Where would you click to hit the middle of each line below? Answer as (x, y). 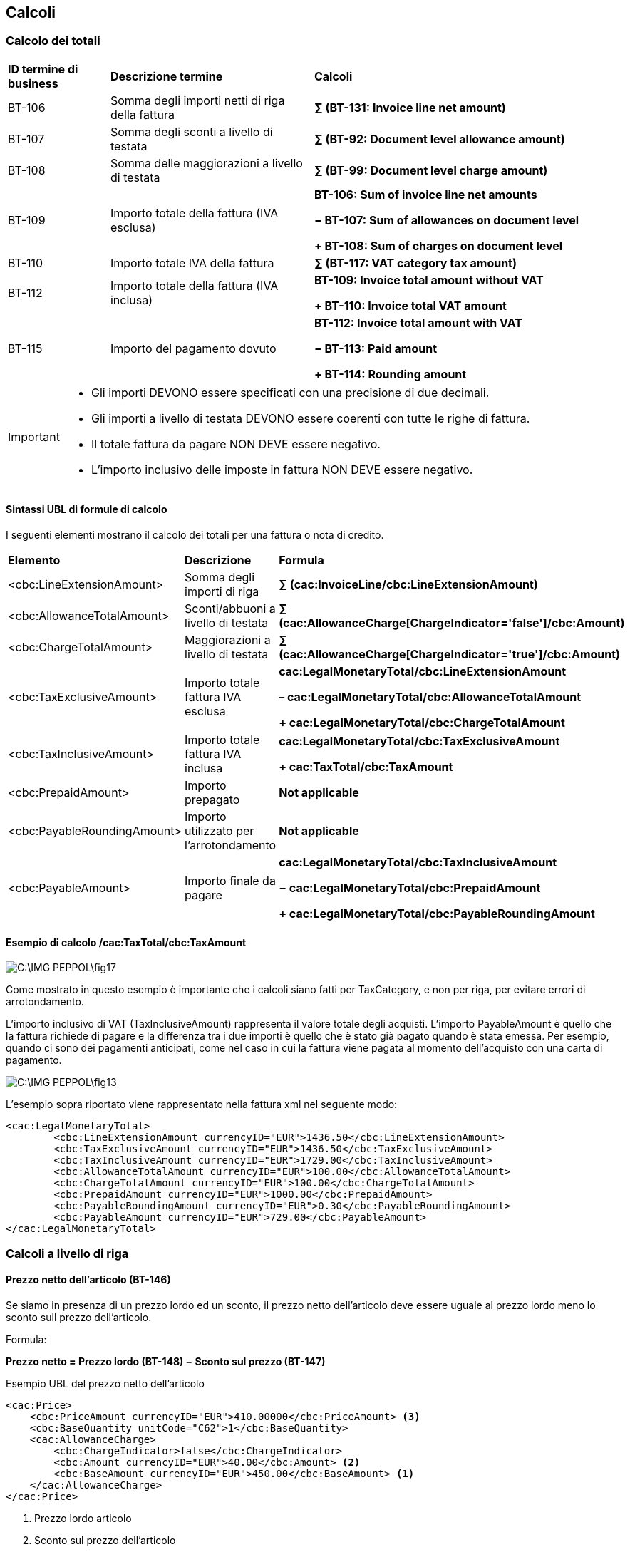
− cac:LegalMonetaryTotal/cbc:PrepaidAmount (410, 888)
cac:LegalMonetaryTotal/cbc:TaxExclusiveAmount (419, 741)
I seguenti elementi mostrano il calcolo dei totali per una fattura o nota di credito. (195, 535)
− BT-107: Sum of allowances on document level (446, 220)
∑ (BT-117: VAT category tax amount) (415, 263)
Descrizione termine (166, 76)
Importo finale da (230, 881)
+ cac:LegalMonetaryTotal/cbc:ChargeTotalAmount (422, 723)
